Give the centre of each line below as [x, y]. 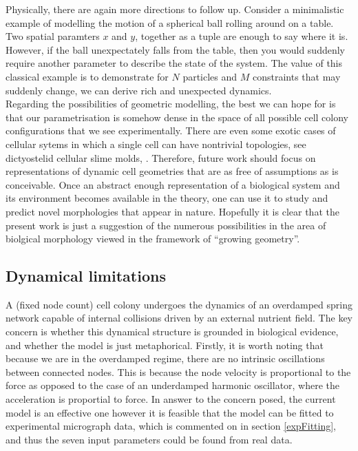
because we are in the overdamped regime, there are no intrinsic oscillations [165, 358]
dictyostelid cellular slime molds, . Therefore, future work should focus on [161, 157]
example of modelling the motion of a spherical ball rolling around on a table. [170, 22]
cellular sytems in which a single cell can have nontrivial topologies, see [156, 144]
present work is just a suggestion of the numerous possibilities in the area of [166, 225]
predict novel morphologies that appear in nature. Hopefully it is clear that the [172, 211]
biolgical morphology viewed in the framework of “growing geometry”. [153, 239]
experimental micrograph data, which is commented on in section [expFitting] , [171, 426]
